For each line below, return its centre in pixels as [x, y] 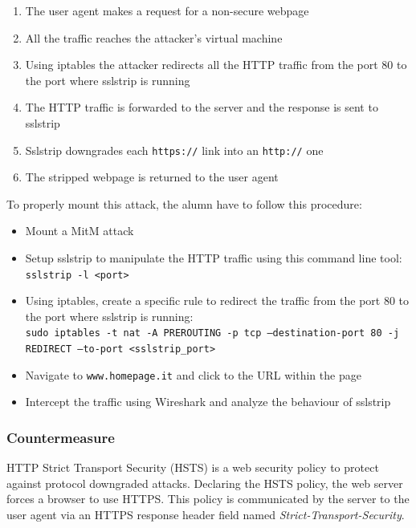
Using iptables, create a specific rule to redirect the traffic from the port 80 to [217, 301]
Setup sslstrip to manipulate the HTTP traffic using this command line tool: [214, 258]
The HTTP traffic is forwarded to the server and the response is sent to [202, 107]
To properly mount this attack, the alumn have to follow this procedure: [184, 203]
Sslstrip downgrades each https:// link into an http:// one [174, 150]
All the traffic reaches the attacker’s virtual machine [154, 37]
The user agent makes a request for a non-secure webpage [167, 10]
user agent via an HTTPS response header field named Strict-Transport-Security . [206, 514]
